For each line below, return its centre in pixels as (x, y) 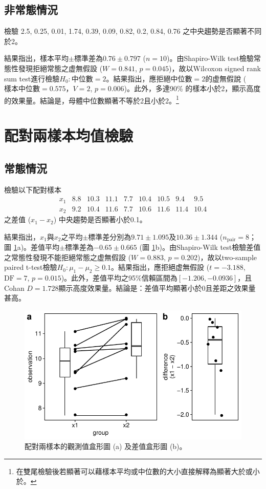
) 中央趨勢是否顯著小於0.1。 (100, 219)
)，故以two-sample (227, 257)
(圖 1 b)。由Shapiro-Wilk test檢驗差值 (200, 247)
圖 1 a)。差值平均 (32, 247)
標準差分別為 (110, 236)
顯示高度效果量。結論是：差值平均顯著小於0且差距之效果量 (157, 288)
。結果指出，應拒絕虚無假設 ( (160, 267)
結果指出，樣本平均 (36, 58)
